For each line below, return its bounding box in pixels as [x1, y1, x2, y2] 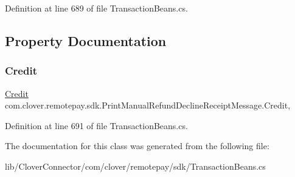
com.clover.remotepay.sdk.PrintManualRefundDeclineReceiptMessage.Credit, [5, 99, 291, 112]
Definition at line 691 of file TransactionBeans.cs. [5, 119, 188, 132]
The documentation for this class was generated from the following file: [5, 139, 269, 152]
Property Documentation [5, 31, 167, 50]
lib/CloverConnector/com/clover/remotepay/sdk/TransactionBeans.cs [5, 159, 266, 172]
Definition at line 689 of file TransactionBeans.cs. [5, 2, 188, 14]
